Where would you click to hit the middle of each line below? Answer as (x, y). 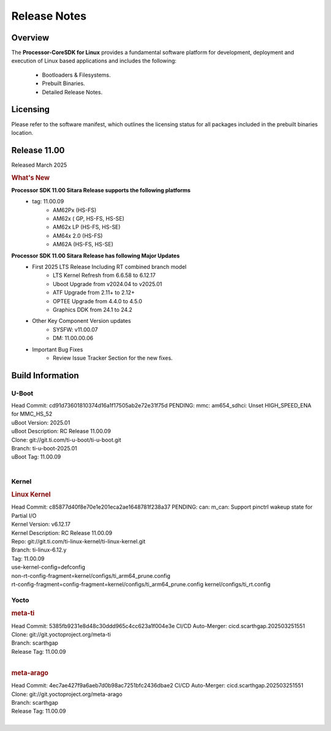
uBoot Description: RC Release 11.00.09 (61, 431)
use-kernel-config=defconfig (48, 567)
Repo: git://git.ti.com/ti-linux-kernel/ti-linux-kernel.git (78, 541)
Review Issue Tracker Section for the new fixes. (113, 358)
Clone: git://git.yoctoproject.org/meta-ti (61, 634)
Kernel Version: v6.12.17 (41, 525)
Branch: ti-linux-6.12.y (39, 550)
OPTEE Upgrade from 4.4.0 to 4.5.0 (97, 301)
